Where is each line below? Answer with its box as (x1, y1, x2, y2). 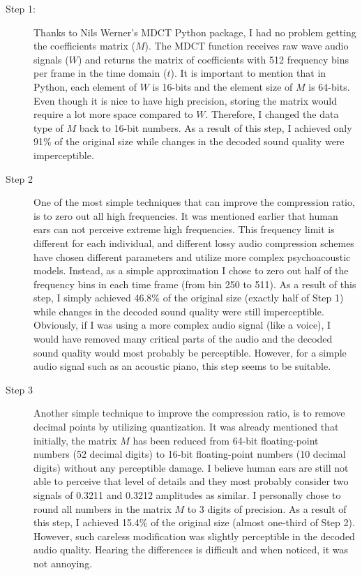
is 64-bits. (308, 79, 350, 94)
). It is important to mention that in (170, 66, 326, 80)
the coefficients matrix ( (33, 38, 135, 53)
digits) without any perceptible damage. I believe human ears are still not (33, 460, 349, 475)
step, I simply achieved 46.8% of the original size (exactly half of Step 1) (33, 290, 344, 305)
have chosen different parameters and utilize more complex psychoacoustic (33, 249, 351, 264)
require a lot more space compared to (33, 107, 193, 121)
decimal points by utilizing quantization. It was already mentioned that (33, 419, 339, 434)
